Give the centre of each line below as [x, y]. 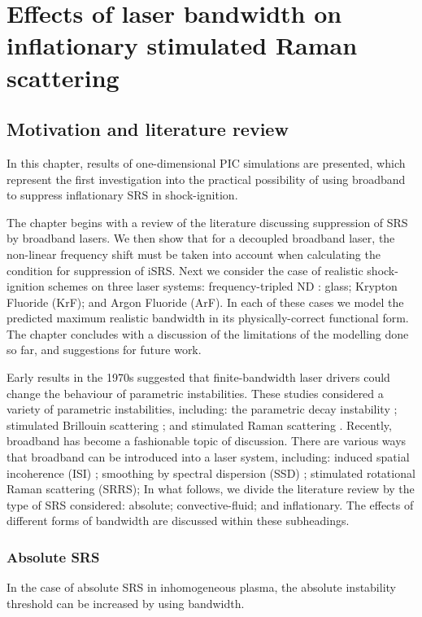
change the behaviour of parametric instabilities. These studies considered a [195, 393]
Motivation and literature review [148, 129]
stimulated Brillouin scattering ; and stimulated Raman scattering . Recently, [199, 424]
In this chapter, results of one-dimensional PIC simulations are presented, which [206, 162]
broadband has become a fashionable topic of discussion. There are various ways [207, 441]
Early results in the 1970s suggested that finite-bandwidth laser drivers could [198, 377]
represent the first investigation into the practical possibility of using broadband [206, 179]
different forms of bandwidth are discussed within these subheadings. [178, 521]
